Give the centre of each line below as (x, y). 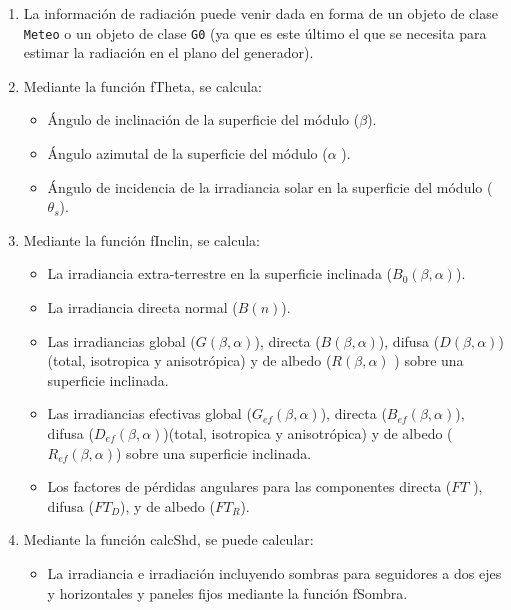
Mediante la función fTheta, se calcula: (142, 85)
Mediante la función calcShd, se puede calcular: (168, 539)
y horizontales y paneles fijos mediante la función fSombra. (227, 592)
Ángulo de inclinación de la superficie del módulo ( (203, 119)
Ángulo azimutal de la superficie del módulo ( (187, 153)
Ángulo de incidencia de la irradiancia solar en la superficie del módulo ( (270, 186)
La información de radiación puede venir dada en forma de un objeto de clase (260, 13)
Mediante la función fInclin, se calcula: (141, 239)
